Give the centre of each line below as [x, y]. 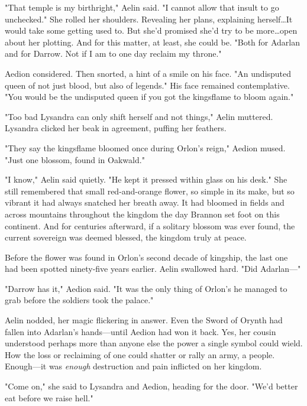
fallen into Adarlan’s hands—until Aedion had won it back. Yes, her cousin [140, 331]
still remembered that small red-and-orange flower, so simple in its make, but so [150, 191]
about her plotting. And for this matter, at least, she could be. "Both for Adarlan [153, 42]
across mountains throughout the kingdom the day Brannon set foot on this [142, 214]
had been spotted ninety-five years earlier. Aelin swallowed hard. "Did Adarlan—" [153, 269]
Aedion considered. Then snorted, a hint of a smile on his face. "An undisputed [148, 73]
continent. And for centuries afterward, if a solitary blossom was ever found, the [150, 225]
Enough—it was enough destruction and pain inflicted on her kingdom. [133, 366]
